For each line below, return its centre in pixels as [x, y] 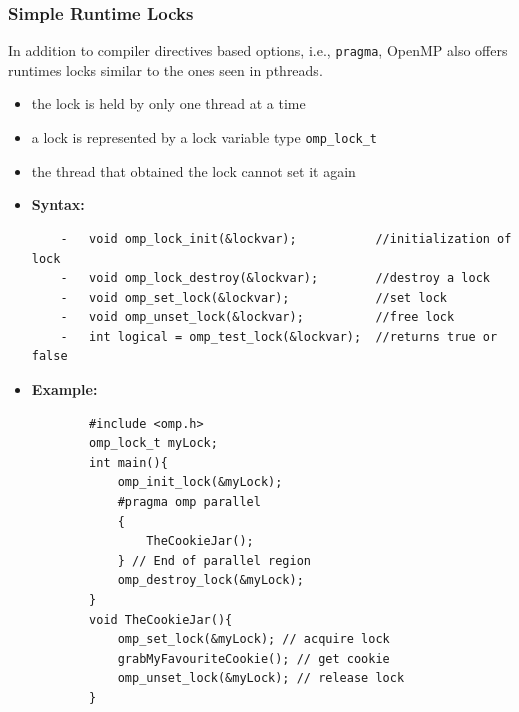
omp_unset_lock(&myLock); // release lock [261, 678]
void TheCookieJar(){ [161, 619]
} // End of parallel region [214, 560]
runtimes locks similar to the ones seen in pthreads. [165, 69]
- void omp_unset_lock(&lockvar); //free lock [257, 317]
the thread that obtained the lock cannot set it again [193, 170]
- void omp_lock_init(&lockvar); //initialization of [286, 238]
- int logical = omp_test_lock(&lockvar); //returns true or [279, 336]
